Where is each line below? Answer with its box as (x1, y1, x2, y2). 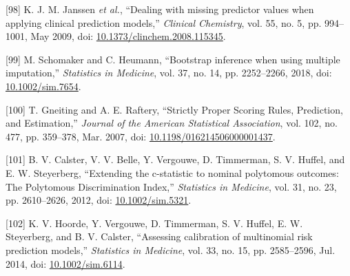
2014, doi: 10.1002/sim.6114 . (6, 256, 125, 270)
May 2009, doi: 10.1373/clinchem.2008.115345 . (30, 29, 226, 43)
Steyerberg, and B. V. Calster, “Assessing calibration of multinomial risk (6, 229, 313, 244)
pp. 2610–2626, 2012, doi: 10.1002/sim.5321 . (6, 193, 192, 207)
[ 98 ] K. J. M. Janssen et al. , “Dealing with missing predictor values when (6, 2, 314, 16)
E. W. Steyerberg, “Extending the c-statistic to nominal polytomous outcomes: (6, 165, 339, 180)
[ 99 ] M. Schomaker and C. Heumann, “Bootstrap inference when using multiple (6, 52, 340, 66)
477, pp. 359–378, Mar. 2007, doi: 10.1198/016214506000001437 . (6, 129, 276, 143)
